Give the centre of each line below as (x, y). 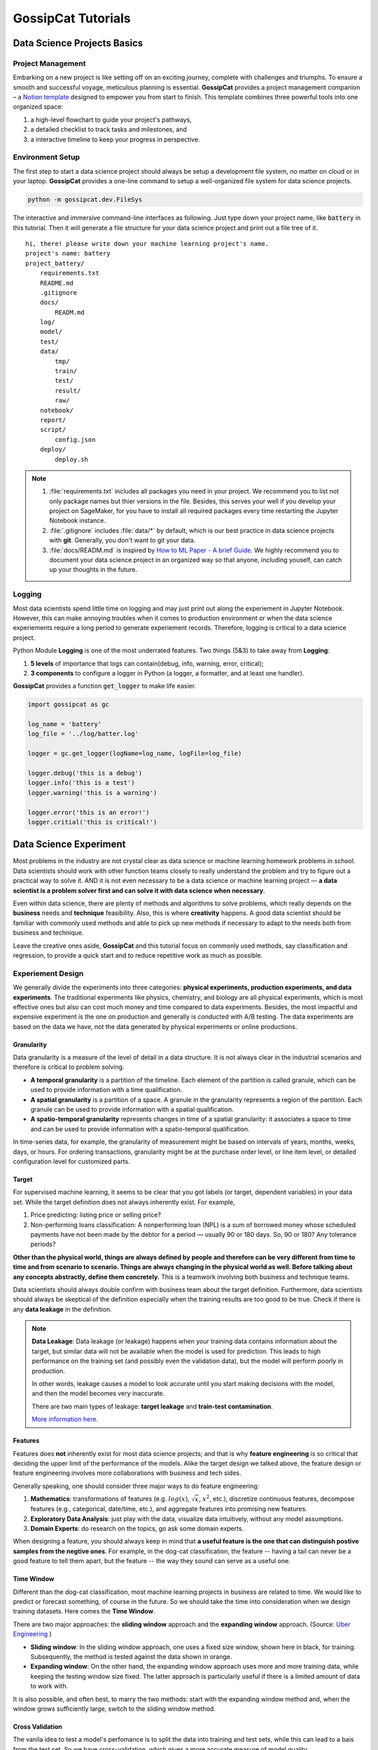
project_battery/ (55, 263)
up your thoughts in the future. (93, 570)
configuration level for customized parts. (71, 1161)
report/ (53, 420)
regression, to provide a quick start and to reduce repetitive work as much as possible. (138, 955)
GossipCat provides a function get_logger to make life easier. (104, 686)
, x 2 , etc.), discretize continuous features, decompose (276, 1498)
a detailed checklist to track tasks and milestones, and (108, 129)
